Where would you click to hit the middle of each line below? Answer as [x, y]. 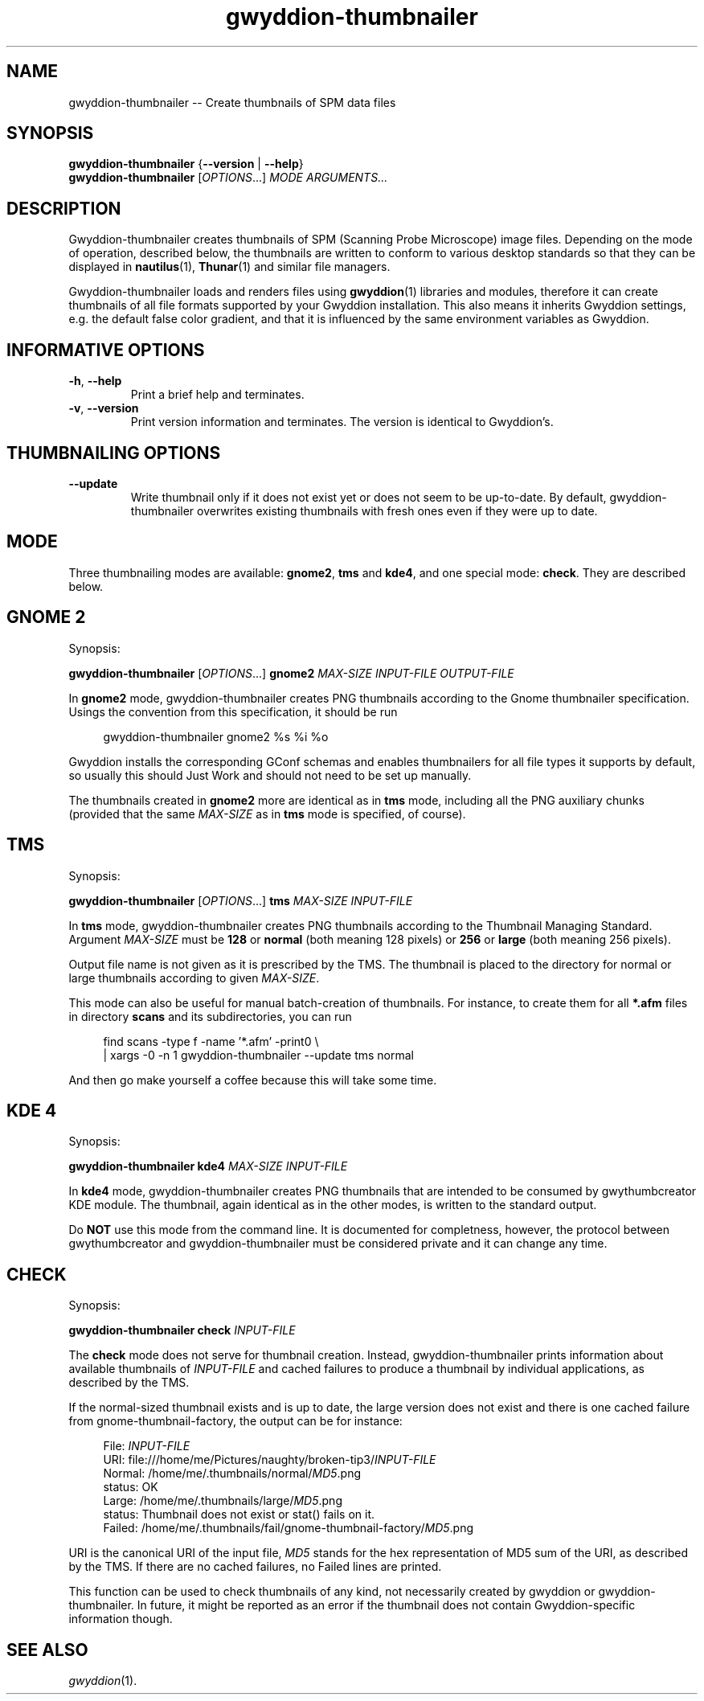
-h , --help [95, 381]
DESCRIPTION [64, 208]
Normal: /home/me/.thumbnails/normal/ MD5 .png [232, 1474]
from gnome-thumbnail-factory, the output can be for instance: [235, 1421]
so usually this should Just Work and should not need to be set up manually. [270, 775]
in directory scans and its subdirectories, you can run [210, 1016]
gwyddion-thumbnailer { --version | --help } [186, 164]
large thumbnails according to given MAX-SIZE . [194, 978]
